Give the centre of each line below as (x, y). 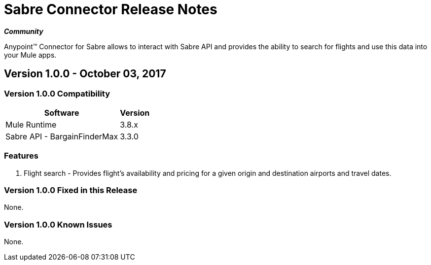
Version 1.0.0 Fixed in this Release (71, 190)
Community (24, 31)
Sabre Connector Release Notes (111, 9)
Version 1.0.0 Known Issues (58, 224)
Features (21, 156)
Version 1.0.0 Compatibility (57, 93)
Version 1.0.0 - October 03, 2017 (85, 74)
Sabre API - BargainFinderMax (62, 136)
